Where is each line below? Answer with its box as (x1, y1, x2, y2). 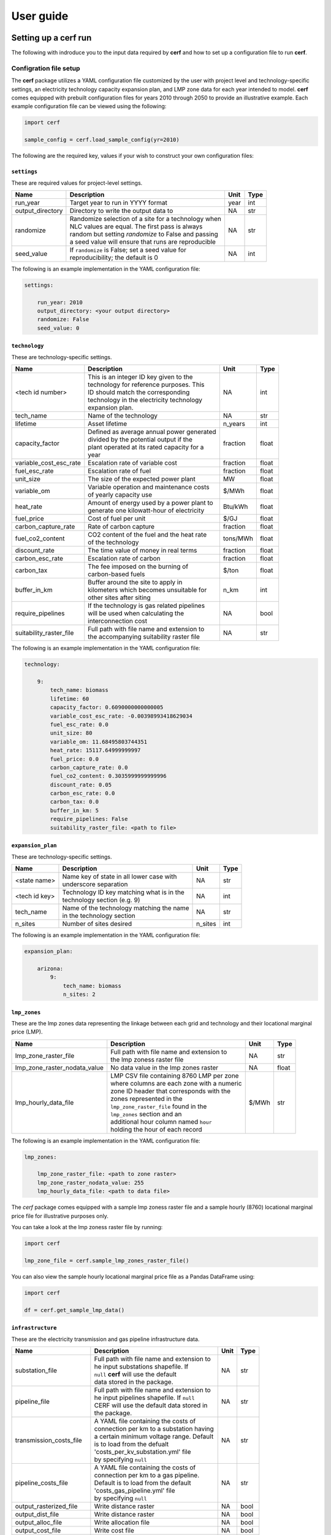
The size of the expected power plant (88, 475, 196, 483)
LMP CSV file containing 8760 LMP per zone (110, 1071, 239, 1080)
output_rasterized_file (15, 1502, 78, 1510)
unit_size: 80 (50, 729, 93, 737)
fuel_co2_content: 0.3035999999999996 (50, 772, 167, 780)
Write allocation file (94, 1518, 150, 1526)
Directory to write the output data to (69, 206, 173, 215)
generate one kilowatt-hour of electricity (88, 507, 205, 515)
